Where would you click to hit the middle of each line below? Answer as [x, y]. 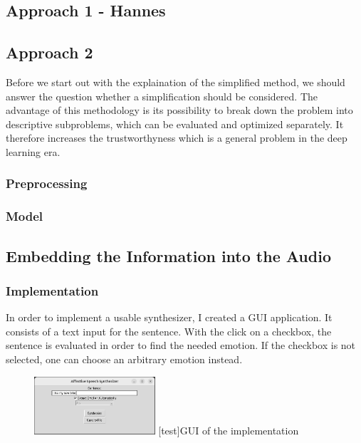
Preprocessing [47, 183]
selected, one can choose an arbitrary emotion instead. [124, 359]
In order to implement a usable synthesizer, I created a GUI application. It [169, 317]
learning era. [33, 151]
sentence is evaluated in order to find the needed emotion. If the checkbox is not [181, 345]
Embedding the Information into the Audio [168, 255]
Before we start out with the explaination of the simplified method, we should [176, 82]
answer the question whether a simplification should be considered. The [162, 96]
